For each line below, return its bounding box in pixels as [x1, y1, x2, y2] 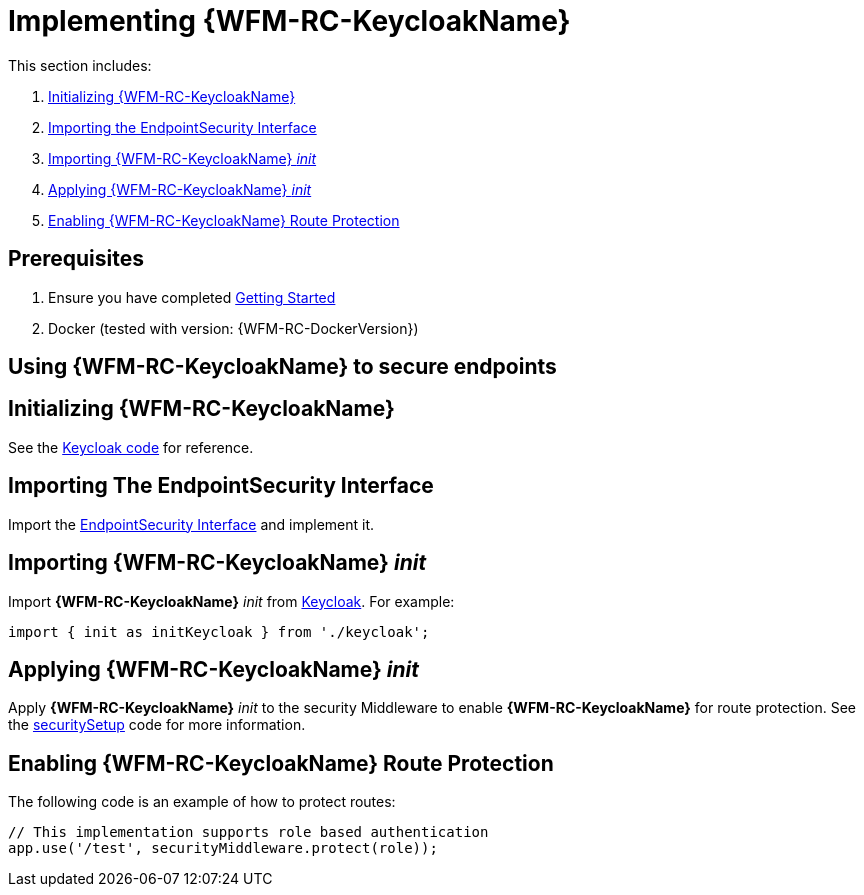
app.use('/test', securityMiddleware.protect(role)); [8, 840, 438, 857]
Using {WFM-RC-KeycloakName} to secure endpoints [8, 354, 557, 380]
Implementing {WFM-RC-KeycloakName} [8, 4, 571, 38]
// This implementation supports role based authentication [8, 824, 489, 841]
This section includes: [8, 56, 152, 74]
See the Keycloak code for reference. [8, 438, 254, 456]
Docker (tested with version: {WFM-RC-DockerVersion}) [48, 319, 419, 337]
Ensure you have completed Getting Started [48, 288, 336, 306]
